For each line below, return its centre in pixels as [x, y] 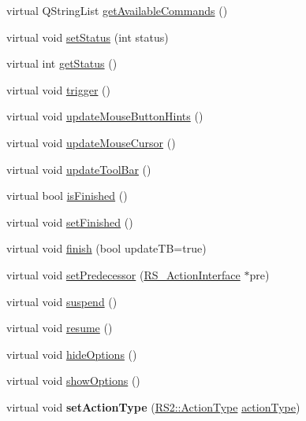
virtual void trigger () [58, 89]
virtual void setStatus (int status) [88, 37]
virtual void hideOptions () [72, 354]
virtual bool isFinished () [67, 196]
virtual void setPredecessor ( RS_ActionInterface [123, 274]
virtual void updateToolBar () [79, 169]
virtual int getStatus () [62, 63]
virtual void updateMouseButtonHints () [105, 116]
